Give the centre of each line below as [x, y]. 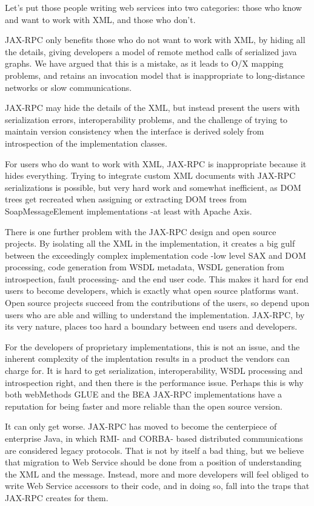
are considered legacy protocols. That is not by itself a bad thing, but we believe [155, 450]
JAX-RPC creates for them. [57, 497]
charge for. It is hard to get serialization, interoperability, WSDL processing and [154, 371]
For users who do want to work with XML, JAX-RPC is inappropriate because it [156, 163]
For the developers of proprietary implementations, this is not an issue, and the [152, 346]
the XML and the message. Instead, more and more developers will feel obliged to [157, 474]
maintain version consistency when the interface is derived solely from [135, 131]
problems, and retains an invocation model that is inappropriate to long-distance [155, 75]
